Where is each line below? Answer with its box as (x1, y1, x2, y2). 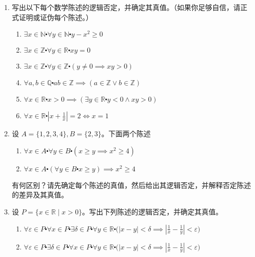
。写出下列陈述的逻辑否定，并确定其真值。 (82, 206, 223, 216)
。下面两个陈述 (101, 128, 151, 139)
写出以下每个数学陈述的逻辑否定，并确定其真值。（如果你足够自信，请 (12, 2, 240, 12)
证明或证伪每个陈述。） (19, 12, 93, 22)
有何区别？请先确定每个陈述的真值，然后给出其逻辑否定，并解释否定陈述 (12, 179, 251, 190)
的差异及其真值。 (12, 189, 68, 200)
